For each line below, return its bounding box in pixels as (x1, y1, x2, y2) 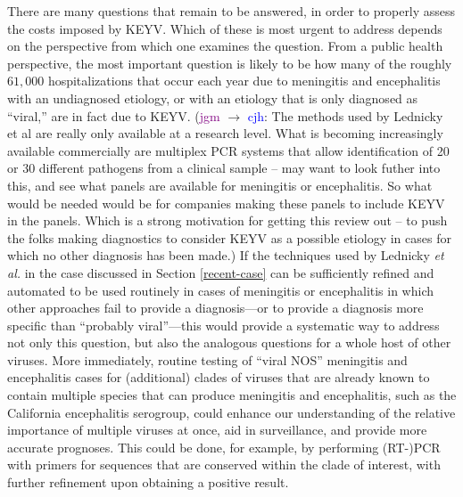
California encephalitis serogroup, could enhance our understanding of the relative (7, 403, 456, 421)
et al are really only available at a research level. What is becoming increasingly (7, 124, 443, 143)
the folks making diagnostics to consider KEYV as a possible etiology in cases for (7, 228, 451, 247)
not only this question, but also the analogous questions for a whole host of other (7, 333, 451, 352)
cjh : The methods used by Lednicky (247, 106, 443, 125)
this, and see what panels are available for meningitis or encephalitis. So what (7, 175, 433, 194)
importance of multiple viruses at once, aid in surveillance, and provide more (7, 420, 427, 439)
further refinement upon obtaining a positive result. (7, 473, 289, 492)
